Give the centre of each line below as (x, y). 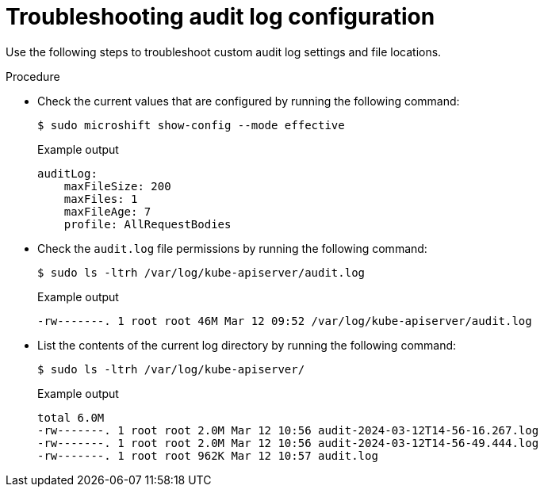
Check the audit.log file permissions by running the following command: (232, 248)
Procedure (33, 76)
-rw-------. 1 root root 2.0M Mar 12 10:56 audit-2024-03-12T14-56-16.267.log (288, 430)
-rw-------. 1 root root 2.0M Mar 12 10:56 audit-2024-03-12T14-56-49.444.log (288, 443)
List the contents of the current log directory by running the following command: (247, 345)
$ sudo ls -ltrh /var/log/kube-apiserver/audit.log (201, 272)
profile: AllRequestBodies (147, 224)
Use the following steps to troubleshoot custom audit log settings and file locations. (224, 52)
